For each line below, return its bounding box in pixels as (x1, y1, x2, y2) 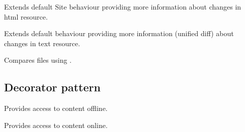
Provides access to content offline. (4, 103, 108, 113)
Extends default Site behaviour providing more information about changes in (4, 2, 241, 12)
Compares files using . (4, 55, 72, 65)
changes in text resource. (4, 38, 80, 48)
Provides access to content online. (4, 119, 108, 130)
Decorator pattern (4, 79, 101, 95)
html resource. (4, 11, 48, 22)
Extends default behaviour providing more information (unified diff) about (4, 28, 234, 39)
